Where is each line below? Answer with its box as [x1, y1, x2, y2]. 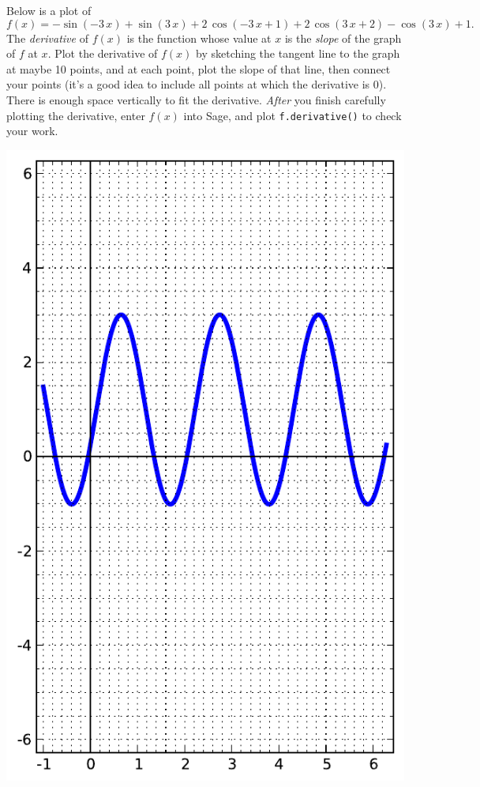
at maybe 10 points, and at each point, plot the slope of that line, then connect [6, 60, 391, 77]
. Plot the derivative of [47, 45, 158, 62]
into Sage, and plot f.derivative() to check [183, 107, 402, 123]
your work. [6, 122, 58, 139]
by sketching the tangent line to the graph [196, 45, 400, 62]
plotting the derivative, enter [6, 107, 145, 123]
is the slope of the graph [284, 29, 402, 46]
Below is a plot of [6, 2, 92, 18]
